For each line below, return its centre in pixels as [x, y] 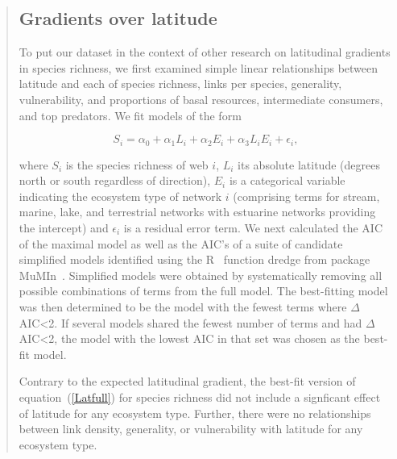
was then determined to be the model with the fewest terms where [183, 306]
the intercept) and [64, 227]
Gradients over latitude [118, 18]
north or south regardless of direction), [115, 180]
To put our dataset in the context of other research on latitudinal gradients [205, 52]
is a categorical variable [287, 180]
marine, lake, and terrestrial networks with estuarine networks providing [197, 212]
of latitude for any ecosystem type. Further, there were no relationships [195, 413]
